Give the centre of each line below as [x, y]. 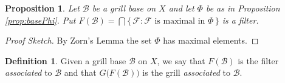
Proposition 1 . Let [42, 8]
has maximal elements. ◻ [211, 40]
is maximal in [180, 21]
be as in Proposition [243, 8]
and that [80, 72]
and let [181, 8]
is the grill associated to [186, 72]
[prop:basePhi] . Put [40, 20]
